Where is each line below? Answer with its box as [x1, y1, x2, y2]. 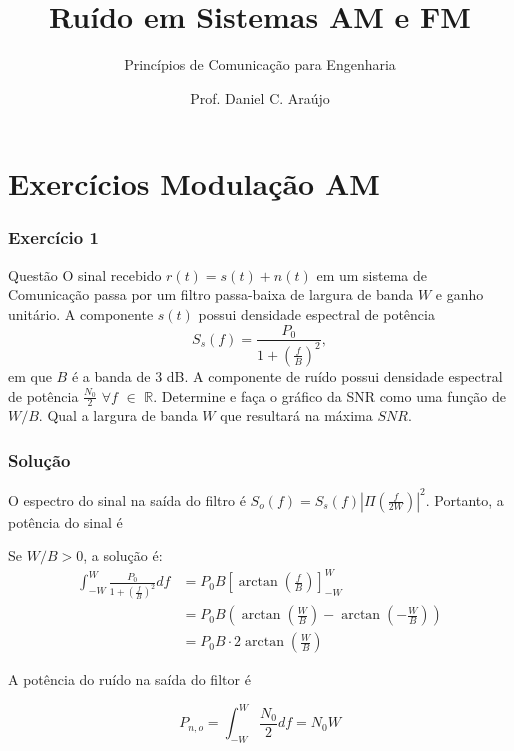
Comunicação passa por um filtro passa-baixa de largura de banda [8, 284, 414, 305]
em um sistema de [316, 264, 428, 285]
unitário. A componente [8, 303, 154, 324]
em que [8, 365, 52, 386]
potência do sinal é [8, 511, 123, 532]
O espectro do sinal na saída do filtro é [8, 489, 246, 510]
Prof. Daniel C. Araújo [190, 87, 330, 108]
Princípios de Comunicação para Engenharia [124, 54, 396, 75]
